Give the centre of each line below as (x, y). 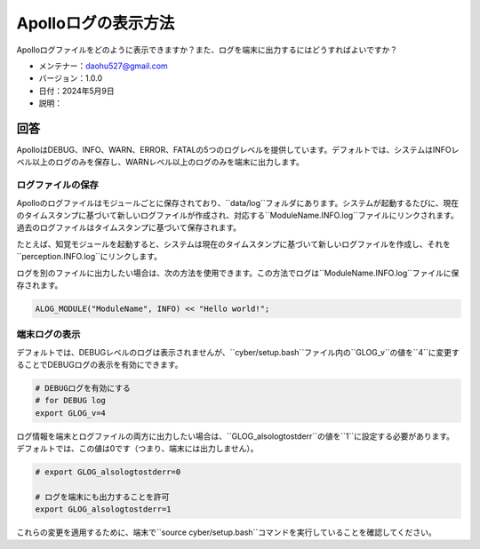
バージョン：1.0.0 (71, 78)
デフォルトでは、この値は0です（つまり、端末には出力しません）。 (137, 449)
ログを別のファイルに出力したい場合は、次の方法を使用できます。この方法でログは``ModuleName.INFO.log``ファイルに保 (238, 273)
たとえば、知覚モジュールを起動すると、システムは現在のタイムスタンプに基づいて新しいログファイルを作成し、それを (233, 243)
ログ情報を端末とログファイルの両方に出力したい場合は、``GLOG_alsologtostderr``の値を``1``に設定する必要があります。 (236, 436)
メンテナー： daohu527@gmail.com (103, 66)
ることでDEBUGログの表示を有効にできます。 (100, 365)
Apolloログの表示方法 (96, 23)
